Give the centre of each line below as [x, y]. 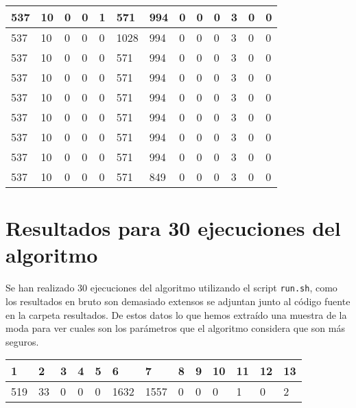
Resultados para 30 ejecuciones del [173, 228]
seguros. [22, 341]
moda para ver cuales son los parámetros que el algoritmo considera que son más [175, 328]
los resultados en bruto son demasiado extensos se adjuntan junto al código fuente [178, 301]
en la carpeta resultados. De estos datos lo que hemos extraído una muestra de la [176, 314]
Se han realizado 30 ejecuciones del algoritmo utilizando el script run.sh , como [171, 288]
